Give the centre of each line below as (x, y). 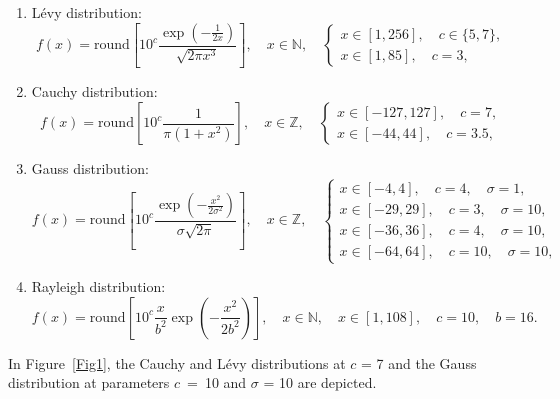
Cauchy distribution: (94, 91)
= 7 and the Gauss (419, 362)
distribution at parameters (89, 382)
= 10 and (217, 382)
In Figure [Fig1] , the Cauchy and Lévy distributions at (177, 362)
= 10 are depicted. (320, 382)
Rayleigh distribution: (98, 286)
